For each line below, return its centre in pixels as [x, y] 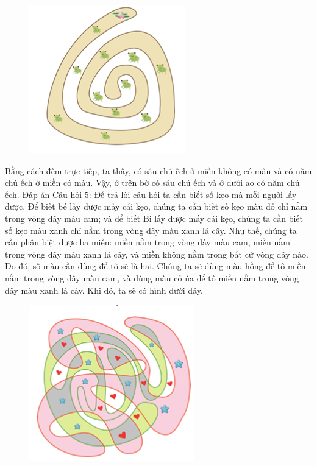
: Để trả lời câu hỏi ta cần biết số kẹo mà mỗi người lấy [193, 194]
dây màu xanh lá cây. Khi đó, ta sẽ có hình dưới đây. [104, 290]
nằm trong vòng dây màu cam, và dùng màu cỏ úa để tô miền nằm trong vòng [152, 277]
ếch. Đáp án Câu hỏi [44, 194]
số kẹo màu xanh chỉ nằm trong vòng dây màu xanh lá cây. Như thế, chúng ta [151, 230]
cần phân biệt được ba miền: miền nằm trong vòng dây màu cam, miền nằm [148, 242]
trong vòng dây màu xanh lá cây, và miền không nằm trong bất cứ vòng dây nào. [157, 254]
